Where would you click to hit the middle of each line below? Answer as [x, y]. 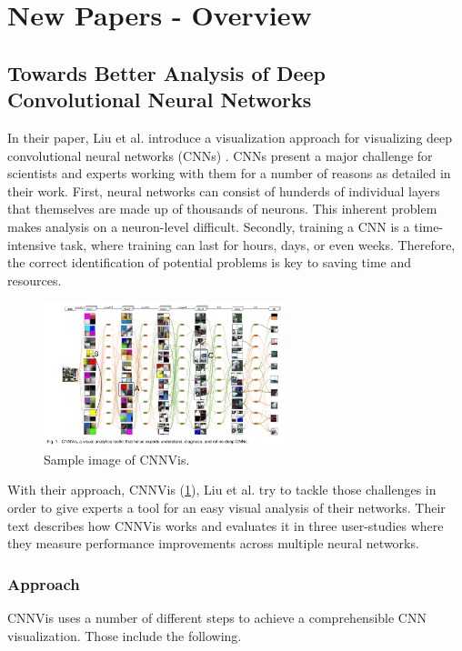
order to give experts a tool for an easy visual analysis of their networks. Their [226, 507]
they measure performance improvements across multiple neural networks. [213, 543]
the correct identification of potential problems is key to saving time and [210, 262]
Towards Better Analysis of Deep [166, 72]
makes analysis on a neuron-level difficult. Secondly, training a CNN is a [209, 226]
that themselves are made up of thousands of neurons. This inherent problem [222, 209]
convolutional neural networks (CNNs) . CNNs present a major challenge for [220, 155]
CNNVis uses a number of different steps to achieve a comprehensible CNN [217, 617]
